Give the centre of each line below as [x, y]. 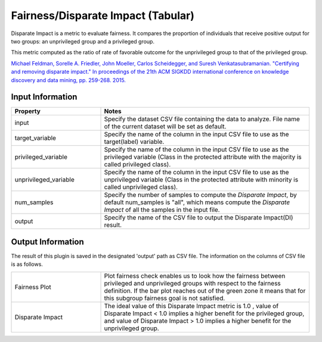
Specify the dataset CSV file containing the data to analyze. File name [202, 119]
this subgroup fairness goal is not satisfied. [165, 298]
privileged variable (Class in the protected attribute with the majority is [203, 157]
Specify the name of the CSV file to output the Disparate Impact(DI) [199, 218]
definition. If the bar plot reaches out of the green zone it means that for [205, 290]
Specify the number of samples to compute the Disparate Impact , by [201, 195]
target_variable [35, 138]
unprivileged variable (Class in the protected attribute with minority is [201, 180]
